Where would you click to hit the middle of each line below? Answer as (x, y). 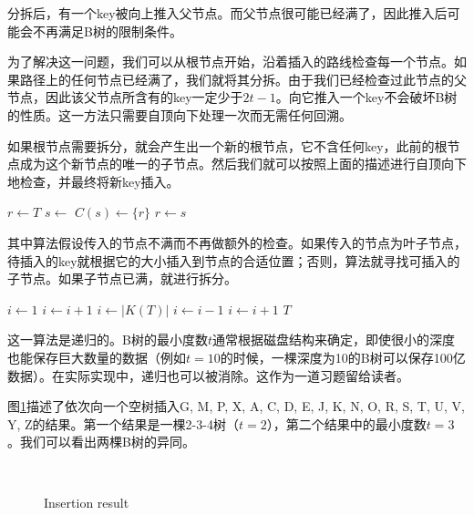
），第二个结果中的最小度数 (346, 423)
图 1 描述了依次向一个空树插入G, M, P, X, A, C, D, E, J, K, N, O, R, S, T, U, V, (236, 406)
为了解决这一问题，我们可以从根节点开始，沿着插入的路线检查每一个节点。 (231, 62)
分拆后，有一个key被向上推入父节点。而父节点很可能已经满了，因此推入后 (227, 13)
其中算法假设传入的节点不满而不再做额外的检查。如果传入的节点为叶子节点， (237, 242)
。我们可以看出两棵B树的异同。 (101, 442)
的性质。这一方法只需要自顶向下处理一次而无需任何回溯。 (180, 114)
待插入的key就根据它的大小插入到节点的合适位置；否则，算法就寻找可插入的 (234, 260)
